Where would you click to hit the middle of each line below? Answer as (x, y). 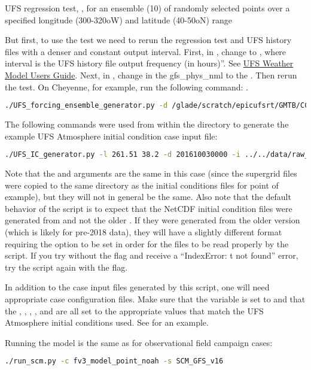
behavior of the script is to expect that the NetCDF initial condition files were (149, 208)
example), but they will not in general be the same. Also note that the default (148, 197)
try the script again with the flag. (66, 267)
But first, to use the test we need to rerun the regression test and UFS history (148, 40)
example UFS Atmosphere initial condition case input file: (111, 136)
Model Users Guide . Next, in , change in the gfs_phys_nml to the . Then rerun (151, 75)
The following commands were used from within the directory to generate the (147, 124)
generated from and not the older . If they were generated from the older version (153, 220)
